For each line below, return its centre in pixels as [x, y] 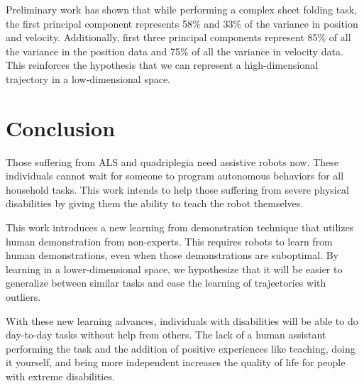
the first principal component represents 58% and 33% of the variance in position [182, 23]
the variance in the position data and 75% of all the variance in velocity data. [175, 51]
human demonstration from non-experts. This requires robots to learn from [169, 241]
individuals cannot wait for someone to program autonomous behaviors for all [175, 176]
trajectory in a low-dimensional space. [88, 78]
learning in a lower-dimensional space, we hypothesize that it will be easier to [174, 269]
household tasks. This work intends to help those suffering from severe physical [177, 189]
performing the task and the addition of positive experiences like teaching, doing [181, 348]
